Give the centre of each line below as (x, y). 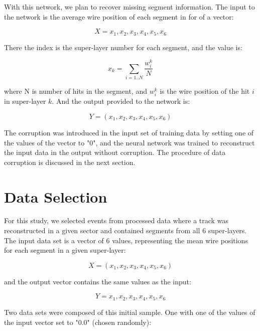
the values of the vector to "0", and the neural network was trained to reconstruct (129, 142)
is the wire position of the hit (205, 91)
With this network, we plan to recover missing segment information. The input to (129, 7)
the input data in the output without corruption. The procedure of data (115, 152)
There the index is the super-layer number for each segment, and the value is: (123, 47)
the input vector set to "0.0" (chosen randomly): (78, 322)
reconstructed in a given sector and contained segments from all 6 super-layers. (125, 230)
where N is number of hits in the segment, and (76, 91)
